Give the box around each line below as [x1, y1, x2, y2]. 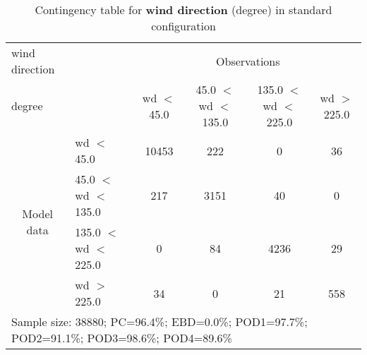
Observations [216, 52, 280, 69]
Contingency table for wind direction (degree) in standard [35, 1, 332, 18]
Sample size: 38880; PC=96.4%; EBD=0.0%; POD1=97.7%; [11, 313, 308, 330]
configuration [151, 18, 216, 34]
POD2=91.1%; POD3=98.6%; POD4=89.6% [11, 330, 232, 346]
